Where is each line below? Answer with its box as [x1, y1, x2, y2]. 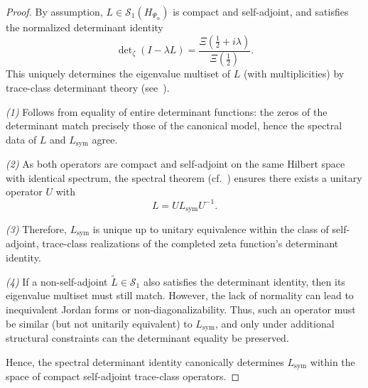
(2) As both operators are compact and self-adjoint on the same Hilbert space [6, 156, 345, 171]
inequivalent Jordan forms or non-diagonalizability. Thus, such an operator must [6, 302, 356, 317]
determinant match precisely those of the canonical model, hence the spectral [6, 118, 342, 133]
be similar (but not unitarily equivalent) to [6, 316, 193, 330]
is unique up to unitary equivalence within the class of [92, 222, 329, 237]
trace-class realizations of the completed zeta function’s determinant [42, 236, 339, 251]
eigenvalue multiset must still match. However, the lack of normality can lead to [6, 288, 354, 303]
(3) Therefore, [6, 222, 67, 237]
